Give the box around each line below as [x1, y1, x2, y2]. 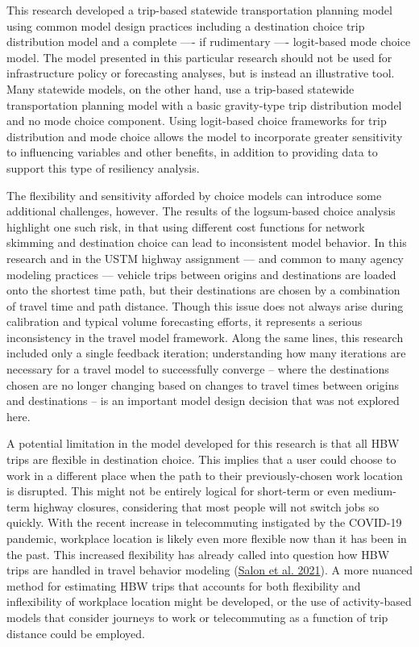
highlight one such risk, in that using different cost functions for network [6, 218, 365, 235]
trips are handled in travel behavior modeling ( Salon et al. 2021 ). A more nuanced [6, 561, 413, 578]
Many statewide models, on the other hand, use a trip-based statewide [6, 80, 355, 97]
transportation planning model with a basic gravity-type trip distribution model [6, 96, 402, 113]
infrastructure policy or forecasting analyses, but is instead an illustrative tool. [6, 65, 395, 81]
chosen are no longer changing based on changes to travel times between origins [6, 376, 399, 393]
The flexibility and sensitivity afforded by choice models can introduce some [6, 186, 382, 203]
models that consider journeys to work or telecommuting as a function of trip [6, 608, 388, 625]
